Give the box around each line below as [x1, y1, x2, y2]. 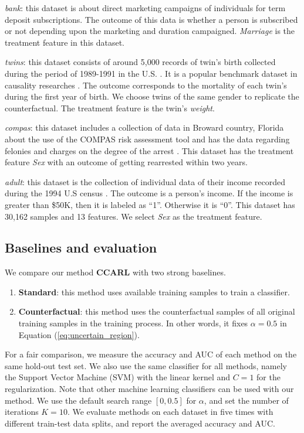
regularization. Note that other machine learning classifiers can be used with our [5, 383, 294, 395]
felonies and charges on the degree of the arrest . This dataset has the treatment [5, 144, 294, 156]
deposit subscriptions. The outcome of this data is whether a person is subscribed [5, 13, 298, 25]
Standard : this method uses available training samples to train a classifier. [18, 285, 290, 298]
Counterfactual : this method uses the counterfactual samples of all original [18, 305, 295, 318]
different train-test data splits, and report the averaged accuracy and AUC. [5, 417, 275, 429]
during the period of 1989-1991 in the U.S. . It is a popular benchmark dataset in [5, 67, 298, 79]
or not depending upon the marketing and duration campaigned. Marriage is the [5, 25, 295, 37]
